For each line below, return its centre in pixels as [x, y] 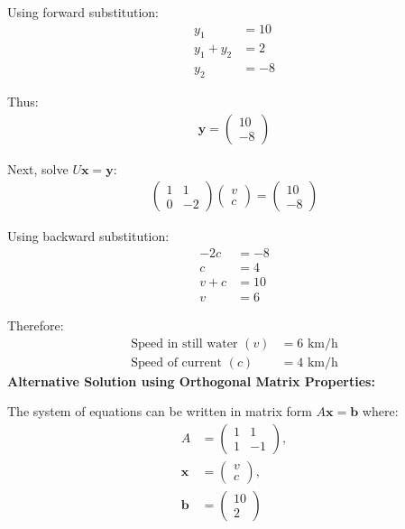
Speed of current [176, 362]
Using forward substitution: [83, 12]
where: [380, 411]
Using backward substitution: [88, 236]
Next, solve [38, 168]
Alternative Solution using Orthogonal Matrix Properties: [191, 381]
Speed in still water [184, 343]
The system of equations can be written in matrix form [160, 411]
